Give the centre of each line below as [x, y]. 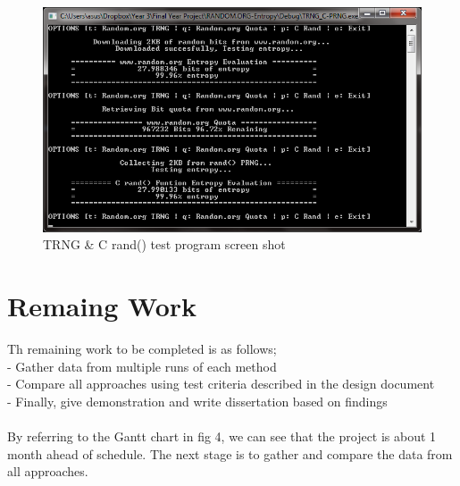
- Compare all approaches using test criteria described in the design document [221, 384]
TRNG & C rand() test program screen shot [164, 244]
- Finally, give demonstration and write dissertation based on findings [197, 401]
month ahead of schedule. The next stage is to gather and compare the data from [230, 453]
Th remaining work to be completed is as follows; [142, 349]
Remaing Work [102, 306]
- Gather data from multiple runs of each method [142, 366]
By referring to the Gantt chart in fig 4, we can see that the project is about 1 [222, 436]
